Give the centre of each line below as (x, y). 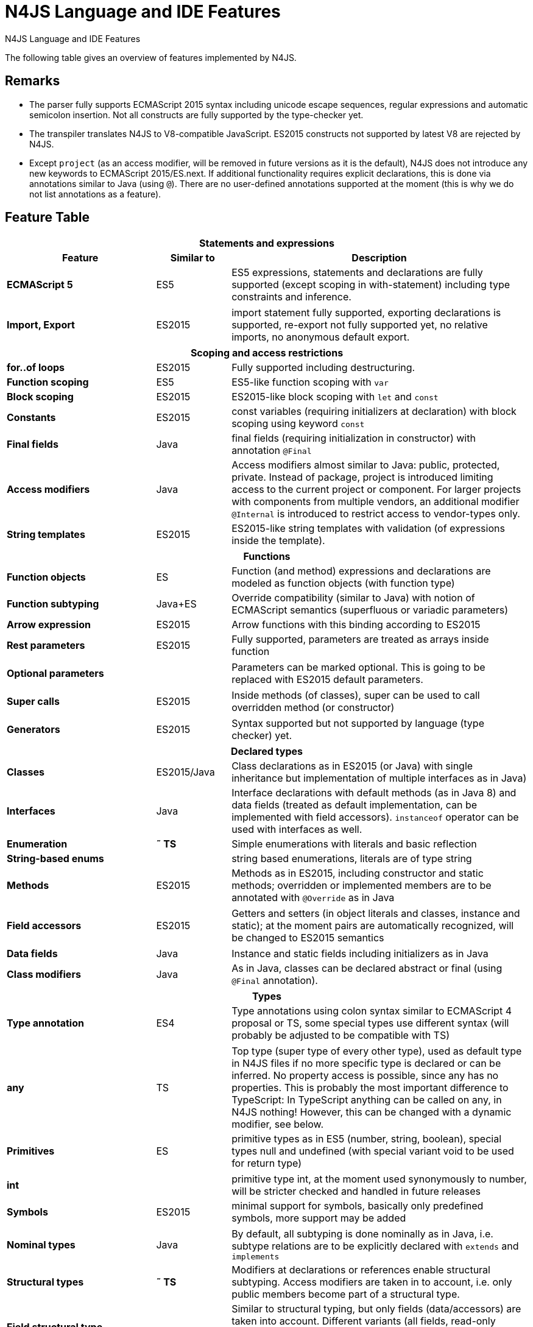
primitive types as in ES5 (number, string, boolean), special (367, 1139)
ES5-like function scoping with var (310, 382)
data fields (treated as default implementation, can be (355, 805)
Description (379, 258)
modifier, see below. (278, 1124)
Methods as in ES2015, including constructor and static (358, 873)
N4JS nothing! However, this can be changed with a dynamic (372, 1112)
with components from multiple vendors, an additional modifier (376, 502)
